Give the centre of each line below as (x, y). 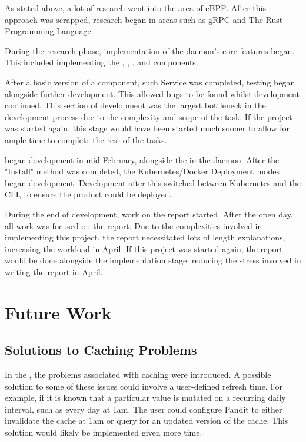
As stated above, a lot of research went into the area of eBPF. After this (135, 8)
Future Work (58, 312)
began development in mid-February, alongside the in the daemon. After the (142, 159)
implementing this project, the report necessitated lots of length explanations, (145, 237)
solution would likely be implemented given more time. (104, 432)
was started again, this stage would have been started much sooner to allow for (147, 128)
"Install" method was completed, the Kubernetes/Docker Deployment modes (142, 171)
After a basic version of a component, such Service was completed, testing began (150, 82)
